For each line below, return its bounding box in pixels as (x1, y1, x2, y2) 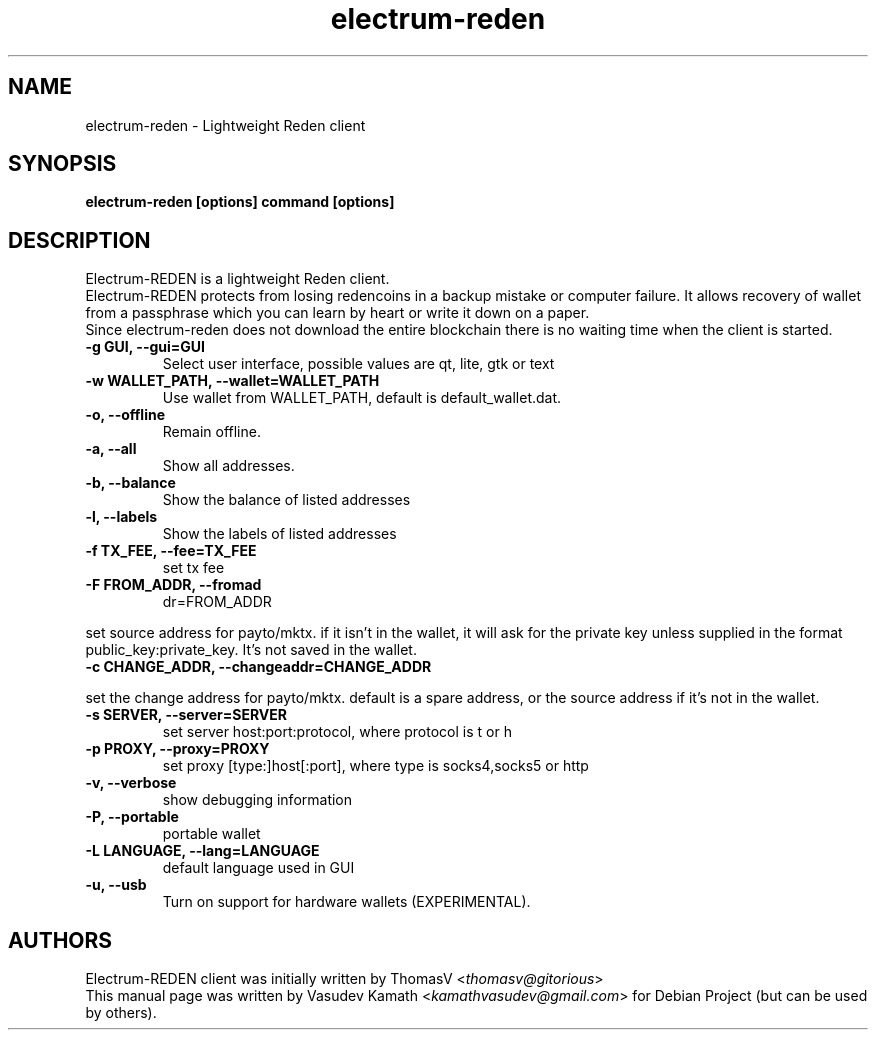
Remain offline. (162, 423, 261, 441)
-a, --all (85, 440, 137, 458)
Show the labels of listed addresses (162, 525, 397, 543)
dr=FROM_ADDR (162, 593, 272, 611)
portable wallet (162, 825, 261, 843)
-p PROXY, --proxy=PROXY (85, 740, 270, 758)
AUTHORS (8, 927, 113, 953)
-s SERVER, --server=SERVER (85, 706, 288, 724)
